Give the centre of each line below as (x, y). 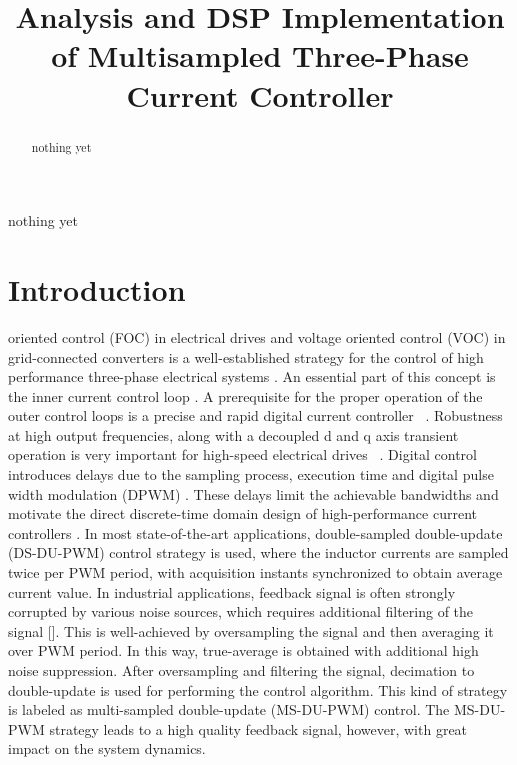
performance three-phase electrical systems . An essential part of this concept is (252, 376)
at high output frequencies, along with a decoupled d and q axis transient (233, 434)
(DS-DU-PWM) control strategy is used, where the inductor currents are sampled (258, 552)
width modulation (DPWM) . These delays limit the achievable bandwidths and (253, 493)
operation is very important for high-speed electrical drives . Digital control (242, 454)
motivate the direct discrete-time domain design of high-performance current (242, 513)
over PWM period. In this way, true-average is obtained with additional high (243, 650)
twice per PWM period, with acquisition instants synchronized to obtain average (255, 572)
